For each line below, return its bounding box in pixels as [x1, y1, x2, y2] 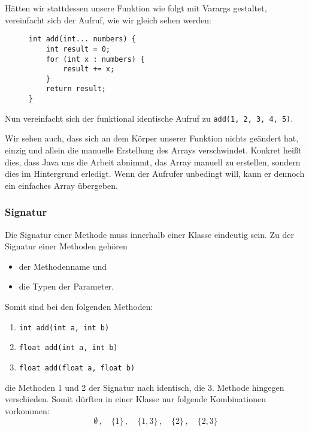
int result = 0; [46, 44, 111, 53]
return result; [46, 85, 106, 94]
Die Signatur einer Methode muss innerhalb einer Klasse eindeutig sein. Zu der [5, 228, 295, 240]
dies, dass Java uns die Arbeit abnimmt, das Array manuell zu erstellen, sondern [5, 155, 301, 168]
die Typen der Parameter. [19, 280, 114, 293]
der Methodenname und [19, 260, 107, 272]
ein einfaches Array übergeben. [5, 179, 118, 191]
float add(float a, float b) [19, 363, 135, 372]
